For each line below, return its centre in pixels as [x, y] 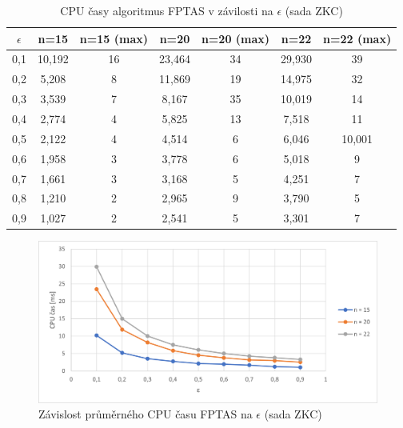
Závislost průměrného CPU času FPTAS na [146, 414]
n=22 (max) [357, 38]
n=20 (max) [235, 38]
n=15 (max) [114, 38]
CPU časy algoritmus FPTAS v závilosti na [167, 10]
